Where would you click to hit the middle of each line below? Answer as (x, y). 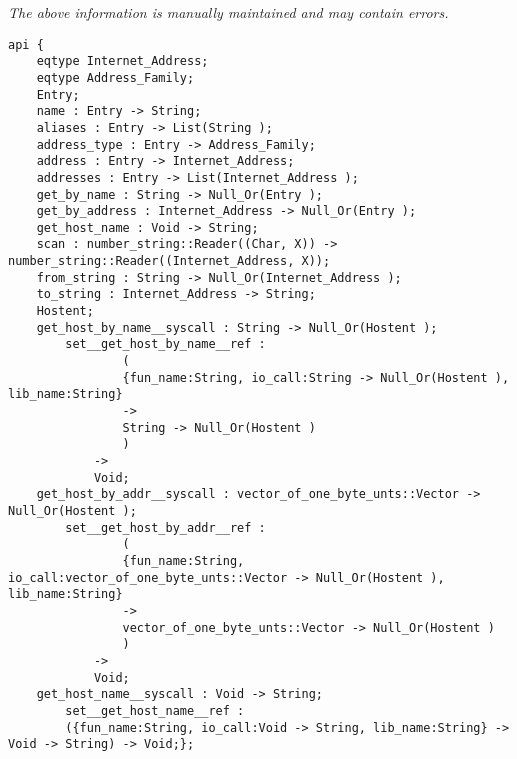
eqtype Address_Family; (115, 77)
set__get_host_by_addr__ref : (165, 527)
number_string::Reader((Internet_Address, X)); (169, 261)
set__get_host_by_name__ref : (165, 344)
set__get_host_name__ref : (155, 710)
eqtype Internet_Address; (122, 61)
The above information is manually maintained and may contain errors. (228, 12)
